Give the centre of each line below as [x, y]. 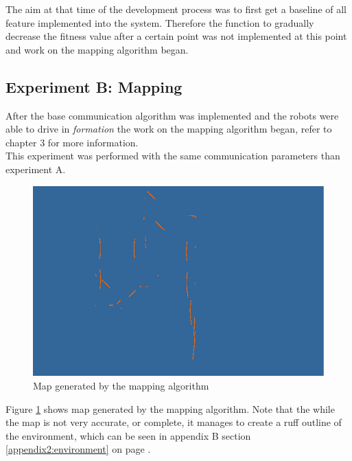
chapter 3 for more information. [72, 142]
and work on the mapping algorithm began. [97, 49]
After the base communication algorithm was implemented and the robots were [172, 115]
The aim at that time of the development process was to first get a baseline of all [176, 9]
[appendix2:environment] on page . [78, 449]
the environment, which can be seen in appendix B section [128, 435]
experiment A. [36, 169]
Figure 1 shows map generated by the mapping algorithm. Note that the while [170, 408]
